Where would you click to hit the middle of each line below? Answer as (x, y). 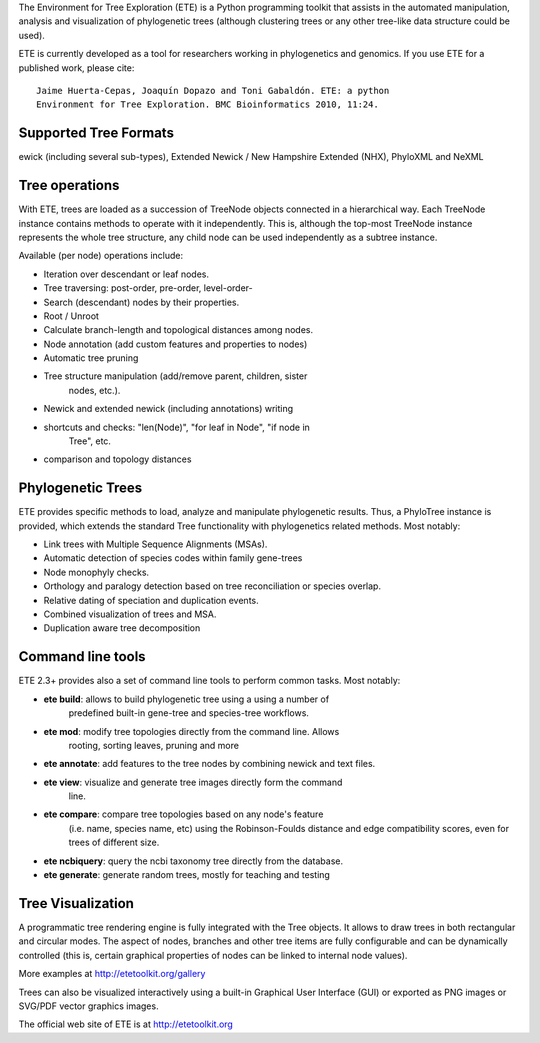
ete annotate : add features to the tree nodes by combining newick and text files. (209, 764)
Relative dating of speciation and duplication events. (151, 600)
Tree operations (69, 185)
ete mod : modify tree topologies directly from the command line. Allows (191, 731)
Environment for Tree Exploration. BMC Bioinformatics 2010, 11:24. (207, 104)
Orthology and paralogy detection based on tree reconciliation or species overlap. (212, 586)
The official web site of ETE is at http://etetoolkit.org (126, 1024)
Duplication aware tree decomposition (122, 628)
